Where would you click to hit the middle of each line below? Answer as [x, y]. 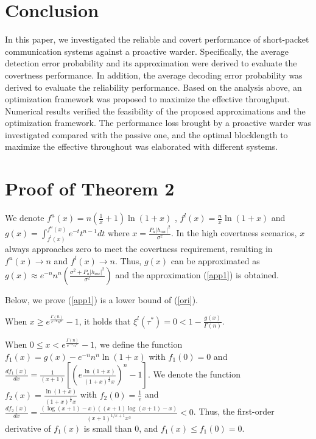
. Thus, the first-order [234, 411]
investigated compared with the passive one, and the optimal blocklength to [146, 134]
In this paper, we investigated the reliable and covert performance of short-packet [157, 39]
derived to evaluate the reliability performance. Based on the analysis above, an [153, 87]
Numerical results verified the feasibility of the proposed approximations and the [155, 111]
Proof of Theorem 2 [90, 188]
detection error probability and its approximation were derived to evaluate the [151, 63]
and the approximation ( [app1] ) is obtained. [197, 275]
